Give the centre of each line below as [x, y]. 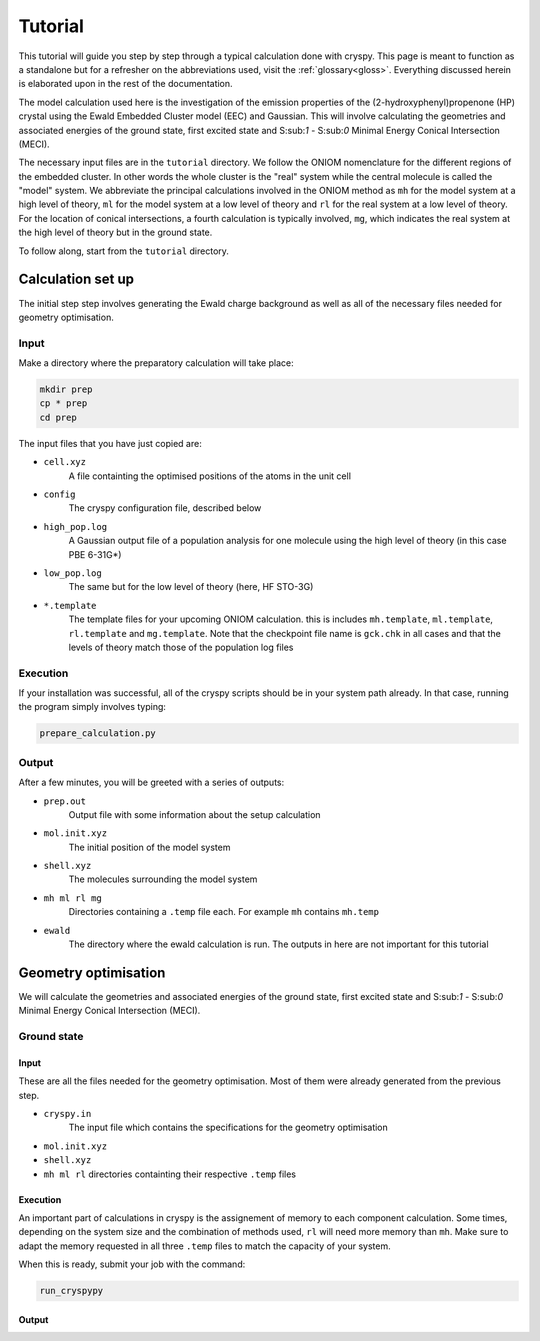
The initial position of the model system [149, 847]
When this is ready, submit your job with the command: [132, 1264]
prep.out [65, 801]
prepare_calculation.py [98, 733]
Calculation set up [76, 279]
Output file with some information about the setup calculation [194, 814]
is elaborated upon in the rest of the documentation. [126, 84]
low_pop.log [72, 573]
